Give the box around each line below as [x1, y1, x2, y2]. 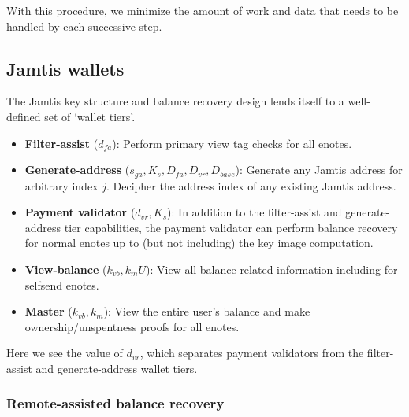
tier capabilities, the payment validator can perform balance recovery [64, 219, 398, 235]
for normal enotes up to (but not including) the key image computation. [24, 234, 374, 251]
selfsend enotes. [24, 276, 99, 293]
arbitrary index [24, 177, 99, 194]
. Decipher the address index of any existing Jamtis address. [106, 177, 396, 194]
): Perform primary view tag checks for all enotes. [112, 135, 352, 151]
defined [6, 108, 41, 124]
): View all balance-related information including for [146, 261, 398, 277]
